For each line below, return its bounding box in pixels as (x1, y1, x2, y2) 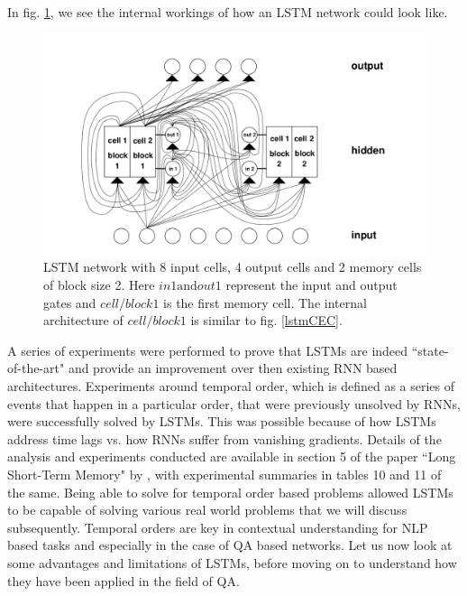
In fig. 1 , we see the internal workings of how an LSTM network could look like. (7, 3, 448, 21)
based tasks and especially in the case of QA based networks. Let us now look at (7, 535, 453, 554)
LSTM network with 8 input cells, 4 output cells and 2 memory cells (43, 257, 422, 276)
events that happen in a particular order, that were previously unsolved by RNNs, (7, 394, 461, 413)
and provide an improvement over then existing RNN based (68, 359, 398, 377)
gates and (43, 293, 96, 312)
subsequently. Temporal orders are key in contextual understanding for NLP (7, 517, 428, 536)
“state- (411, 340, 449, 359)
